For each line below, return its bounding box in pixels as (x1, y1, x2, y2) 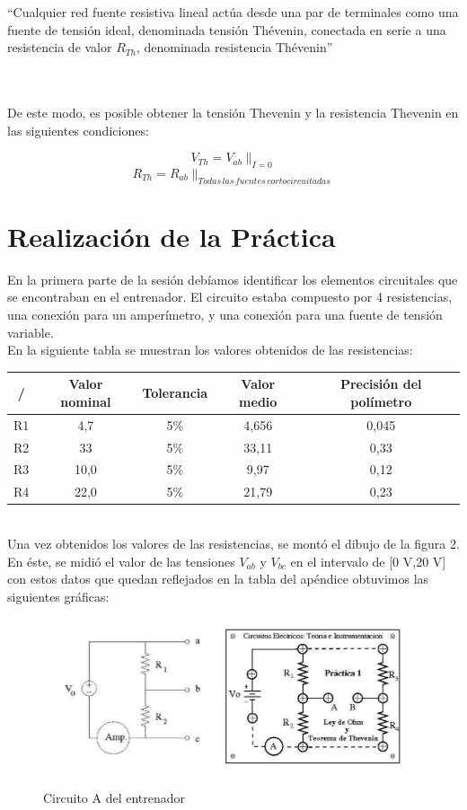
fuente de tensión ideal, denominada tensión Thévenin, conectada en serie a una (7, 20, 446, 39)
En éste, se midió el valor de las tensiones (7, 551, 235, 570)
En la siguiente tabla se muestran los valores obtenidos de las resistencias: (7, 340, 413, 359)
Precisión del (339, 374, 422, 393)
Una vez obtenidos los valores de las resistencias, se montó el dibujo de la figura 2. (7, 534, 460, 552)
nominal (60, 392, 111, 410)
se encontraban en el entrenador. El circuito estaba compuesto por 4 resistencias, (7, 287, 453, 306)
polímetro (350, 392, 412, 410)
